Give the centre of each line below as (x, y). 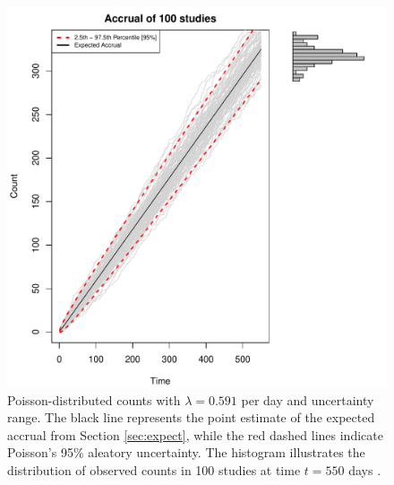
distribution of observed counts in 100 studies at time (154, 469)
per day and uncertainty (308, 399)
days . (365, 469)
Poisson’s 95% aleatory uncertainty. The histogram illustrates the (186, 452)
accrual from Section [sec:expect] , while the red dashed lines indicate (195, 434)
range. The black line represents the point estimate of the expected (191, 417)
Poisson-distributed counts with (94, 399)
